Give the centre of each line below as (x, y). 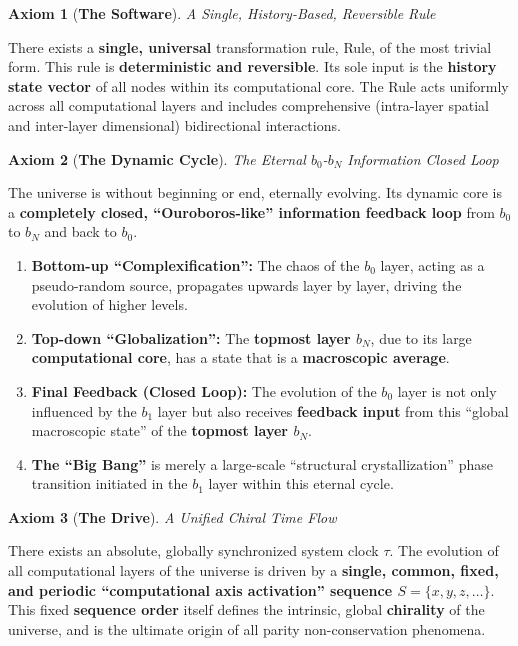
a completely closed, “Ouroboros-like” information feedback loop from (251, 211)
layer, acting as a (432, 264)
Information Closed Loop (423, 158)
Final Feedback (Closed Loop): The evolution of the (204, 390)
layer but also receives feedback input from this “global (333, 410)
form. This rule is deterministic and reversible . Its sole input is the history (252, 66)
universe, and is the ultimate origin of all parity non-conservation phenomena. (247, 628)
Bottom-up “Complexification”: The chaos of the (195, 264)
